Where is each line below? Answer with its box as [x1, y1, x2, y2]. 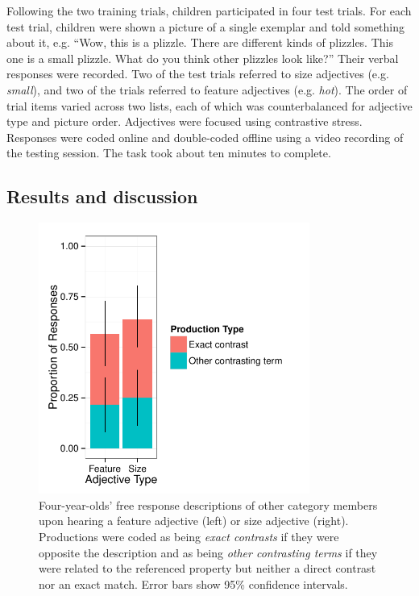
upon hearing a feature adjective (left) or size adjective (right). [39, 512, 349, 529]
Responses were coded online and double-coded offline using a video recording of [6, 128, 404, 145]
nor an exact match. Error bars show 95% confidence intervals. [39, 575, 348, 592]
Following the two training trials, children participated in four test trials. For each [6, 2, 412, 19]
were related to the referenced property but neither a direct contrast [39, 560, 376, 577]
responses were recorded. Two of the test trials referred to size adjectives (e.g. [6, 65, 389, 82]
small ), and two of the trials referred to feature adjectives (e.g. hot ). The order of [6, 81, 408, 98]
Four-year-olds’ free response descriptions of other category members [39, 496, 378, 513]
